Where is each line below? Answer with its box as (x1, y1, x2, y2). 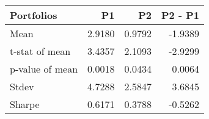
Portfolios (10, 8, 57, 22)
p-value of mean (10, 62, 78, 76)
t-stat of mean (10, 44, 71, 58)
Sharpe (10, 97, 40, 111)
